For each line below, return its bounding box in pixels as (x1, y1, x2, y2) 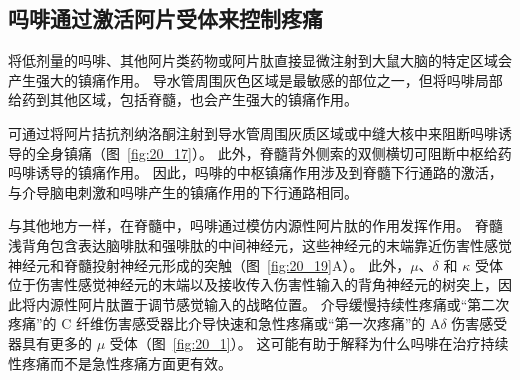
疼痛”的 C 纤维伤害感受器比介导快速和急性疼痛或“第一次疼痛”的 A (8, 313, 441, 334)
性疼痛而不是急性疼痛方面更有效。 (8, 352, 232, 373)
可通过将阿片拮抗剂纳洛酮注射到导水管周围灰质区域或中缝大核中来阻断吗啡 (8, 122, 498, 143)
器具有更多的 (8, 332, 92, 353)
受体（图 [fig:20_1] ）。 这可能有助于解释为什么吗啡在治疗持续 (109, 332, 509, 353)
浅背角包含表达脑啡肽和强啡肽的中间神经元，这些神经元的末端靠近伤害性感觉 (8, 234, 512, 255)
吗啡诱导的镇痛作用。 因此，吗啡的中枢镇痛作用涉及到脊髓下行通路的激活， (8, 162, 503, 183)
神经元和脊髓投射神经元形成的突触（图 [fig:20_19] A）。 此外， (8, 254, 411, 275)
